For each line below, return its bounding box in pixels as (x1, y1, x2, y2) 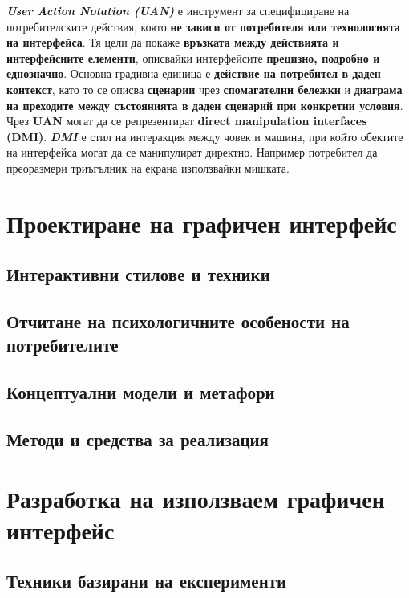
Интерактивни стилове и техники (6, 262, 270, 287)
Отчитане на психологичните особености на (6, 309, 350, 334)
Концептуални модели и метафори (6, 380, 275, 405)
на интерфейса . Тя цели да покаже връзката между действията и (6, 34, 339, 51)
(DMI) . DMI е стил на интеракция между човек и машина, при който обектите (6, 128, 403, 144)
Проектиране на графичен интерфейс (6, 206, 397, 239)
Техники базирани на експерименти (6, 568, 287, 593)
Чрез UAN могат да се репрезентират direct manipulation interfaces (6, 112, 367, 129)
